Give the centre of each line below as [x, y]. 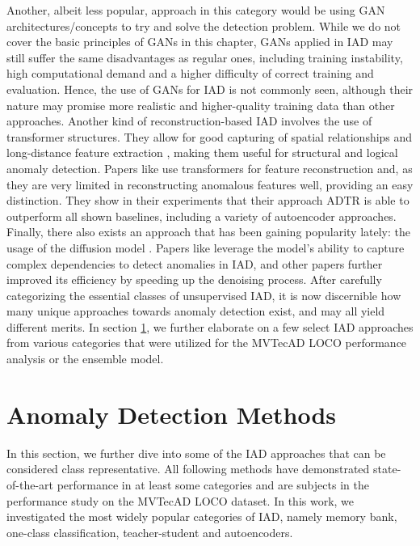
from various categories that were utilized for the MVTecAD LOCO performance [207, 343]
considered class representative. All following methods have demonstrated [188, 469]
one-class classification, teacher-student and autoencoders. [150, 532]
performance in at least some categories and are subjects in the [213, 484]
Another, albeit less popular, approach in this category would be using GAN [196, 10]
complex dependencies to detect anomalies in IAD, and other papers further [195, 263]
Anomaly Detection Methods [171, 414]
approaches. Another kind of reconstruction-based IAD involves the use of [189, 121]
